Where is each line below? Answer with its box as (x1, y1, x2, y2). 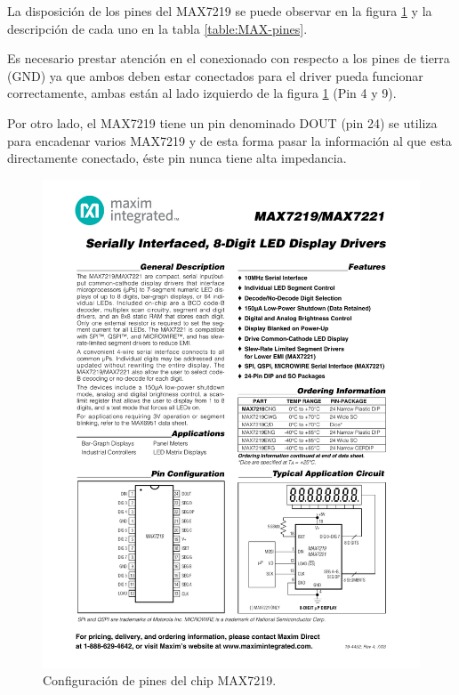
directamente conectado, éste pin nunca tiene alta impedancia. (7, 149, 347, 167)
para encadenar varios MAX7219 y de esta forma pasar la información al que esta (7, 131, 452, 150)
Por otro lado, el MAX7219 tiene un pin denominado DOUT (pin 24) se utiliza (7, 113, 438, 132)
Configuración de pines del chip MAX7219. (43, 671, 277, 690)
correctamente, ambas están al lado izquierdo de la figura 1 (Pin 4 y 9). (7, 84, 397, 102)
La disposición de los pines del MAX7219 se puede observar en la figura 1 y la (7, 2, 432, 20)
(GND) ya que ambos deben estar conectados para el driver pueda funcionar (7, 66, 423, 85)
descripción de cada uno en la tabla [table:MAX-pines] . (7, 19, 308, 37)
